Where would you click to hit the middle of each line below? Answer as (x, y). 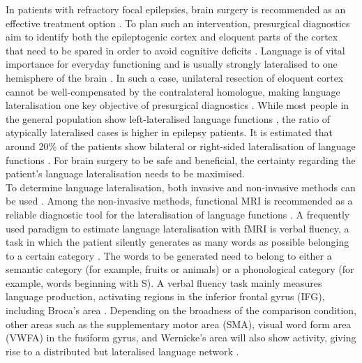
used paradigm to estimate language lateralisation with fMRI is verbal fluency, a (178, 228)
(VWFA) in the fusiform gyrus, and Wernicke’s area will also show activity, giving (181, 338)
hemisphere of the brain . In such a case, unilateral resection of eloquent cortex (175, 77)
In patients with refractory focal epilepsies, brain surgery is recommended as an (176, 9)
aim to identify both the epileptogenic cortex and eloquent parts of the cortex (172, 37)
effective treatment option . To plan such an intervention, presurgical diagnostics (178, 23)
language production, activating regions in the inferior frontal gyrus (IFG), (165, 296)
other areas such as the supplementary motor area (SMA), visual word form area (179, 324)
